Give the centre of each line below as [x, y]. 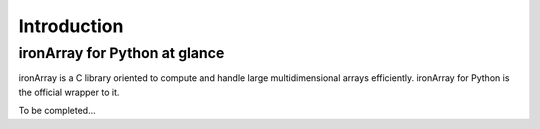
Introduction [71, 26]
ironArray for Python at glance [121, 53]
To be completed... [57, 111]
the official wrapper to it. [69, 92]
